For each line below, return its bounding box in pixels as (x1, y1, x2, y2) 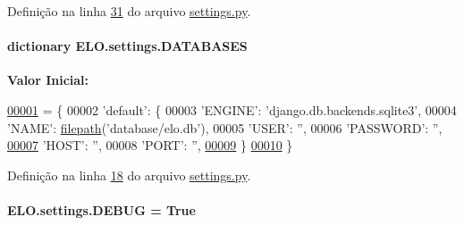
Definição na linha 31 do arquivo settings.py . (7, 2, 251, 20)
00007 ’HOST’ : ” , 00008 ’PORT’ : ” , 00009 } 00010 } (7, 136, 293, 154)
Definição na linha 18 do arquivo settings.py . (7, 165, 251, 184)
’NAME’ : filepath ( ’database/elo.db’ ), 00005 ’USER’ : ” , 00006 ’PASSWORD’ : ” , (7, 118, 443, 137)
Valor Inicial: (7, 71, 89, 89)
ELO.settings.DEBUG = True (7, 200, 196, 219)
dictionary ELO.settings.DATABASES (7, 37, 248, 55)
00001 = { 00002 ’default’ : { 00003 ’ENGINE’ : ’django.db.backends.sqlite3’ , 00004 (7, 100, 457, 119)
